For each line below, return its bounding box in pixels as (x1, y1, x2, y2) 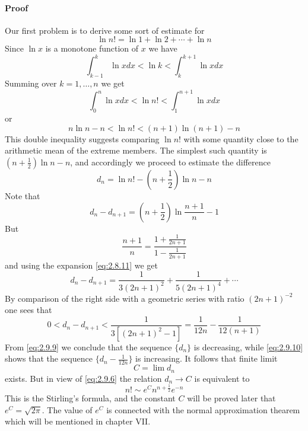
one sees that (5, 304, 52, 316)
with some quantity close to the (183, 132, 299, 145)
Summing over (5, 77, 57, 90)
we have (148, 42, 177, 55)
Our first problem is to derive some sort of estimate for (5, 24, 205, 36)
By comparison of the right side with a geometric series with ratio (5, 292, 245, 304)
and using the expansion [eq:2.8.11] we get (5, 258, 158, 271)
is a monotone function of (45, 42, 139, 55)
